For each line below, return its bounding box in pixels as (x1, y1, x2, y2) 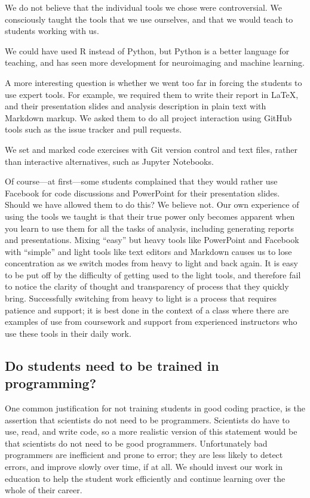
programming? (5, 374, 97, 392)
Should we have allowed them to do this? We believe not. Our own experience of (5, 198, 299, 211)
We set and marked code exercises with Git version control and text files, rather (5, 143, 297, 155)
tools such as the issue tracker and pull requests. (5, 123, 182, 136)
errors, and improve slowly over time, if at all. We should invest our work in (5, 460, 283, 472)
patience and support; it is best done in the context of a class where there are (5, 303, 289, 316)
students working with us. (5, 24, 99, 37)
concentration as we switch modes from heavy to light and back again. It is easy (5, 257, 298, 269)
